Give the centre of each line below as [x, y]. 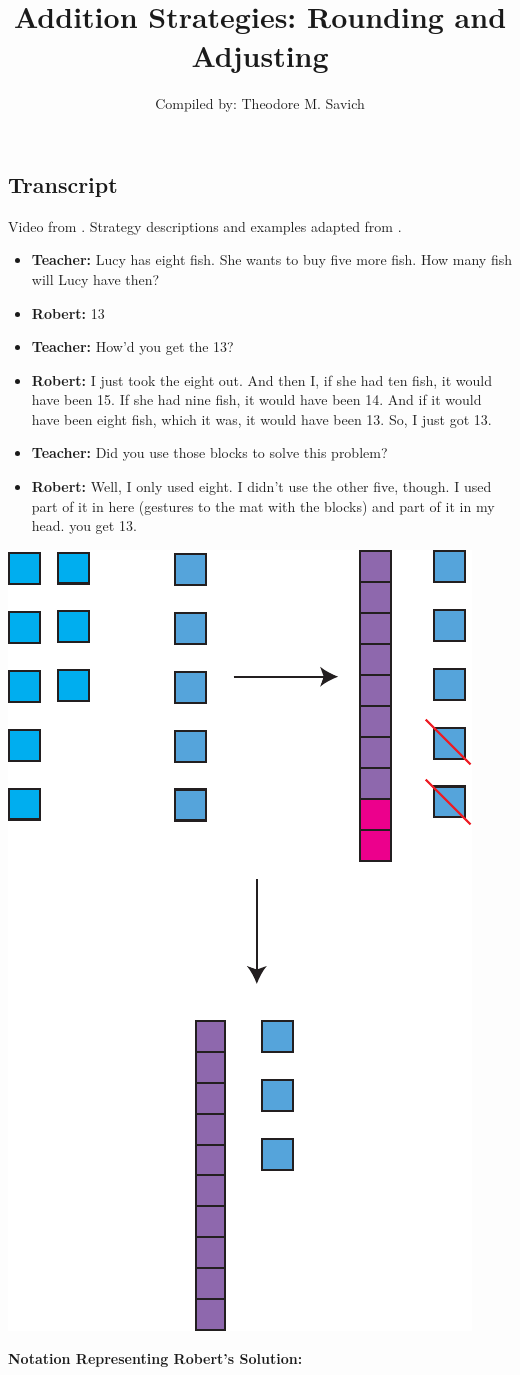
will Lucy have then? [95, 278]
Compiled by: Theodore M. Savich [260, 103]
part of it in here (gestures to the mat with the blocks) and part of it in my [263, 505]
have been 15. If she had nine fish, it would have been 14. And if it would [256, 399]
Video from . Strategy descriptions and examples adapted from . [205, 225]
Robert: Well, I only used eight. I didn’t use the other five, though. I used [261, 486]
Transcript [63, 183]
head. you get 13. [84, 525]
